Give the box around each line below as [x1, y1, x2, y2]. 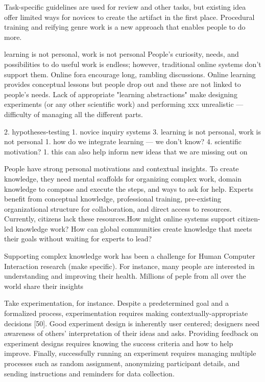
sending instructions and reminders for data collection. [4, 368, 175, 378]
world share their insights [4, 280, 84, 291]
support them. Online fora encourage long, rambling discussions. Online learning [4, 69, 256, 79]
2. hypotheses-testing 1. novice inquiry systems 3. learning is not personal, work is [4, 126, 261, 137]
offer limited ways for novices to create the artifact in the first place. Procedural [4, 11, 255, 22]
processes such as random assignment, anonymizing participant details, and [4, 358, 240, 368]
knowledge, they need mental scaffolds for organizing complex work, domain [4, 173, 242, 184]
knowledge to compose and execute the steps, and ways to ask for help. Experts [4, 183, 253, 194]
